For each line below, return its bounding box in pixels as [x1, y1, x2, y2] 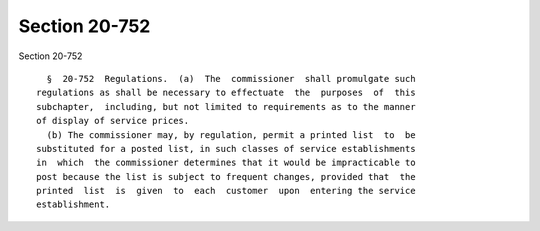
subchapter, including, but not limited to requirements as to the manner [36, 101, 416, 112]
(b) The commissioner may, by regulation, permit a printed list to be [46, 129, 416, 140]
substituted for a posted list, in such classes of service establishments [36, 143, 416, 154]
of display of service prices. [36, 115, 190, 127]
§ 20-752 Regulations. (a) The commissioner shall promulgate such [46, 73, 416, 84]
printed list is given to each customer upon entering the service [36, 185, 416, 197]
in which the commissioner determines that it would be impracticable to [36, 157, 416, 169]
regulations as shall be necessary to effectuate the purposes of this [36, 87, 416, 99]
